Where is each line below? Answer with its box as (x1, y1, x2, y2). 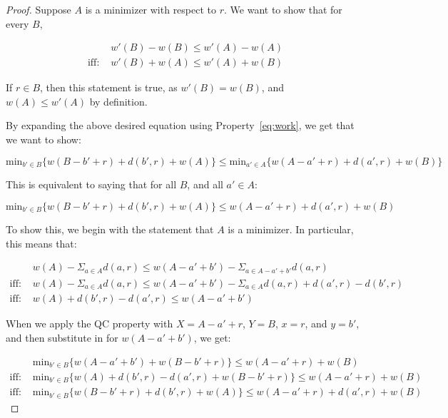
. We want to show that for (224, 2, 342, 16)
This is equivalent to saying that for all (6, 177, 177, 192)
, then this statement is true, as (40, 80, 178, 95)
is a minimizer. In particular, (228, 222, 354, 237)
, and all (187, 177, 223, 192)
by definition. (89, 93, 148, 108)
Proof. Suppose (6, 2, 71, 16)
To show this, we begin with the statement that (6, 222, 214, 237)
